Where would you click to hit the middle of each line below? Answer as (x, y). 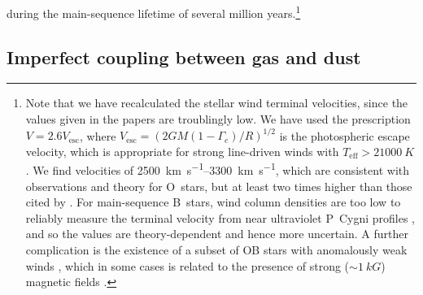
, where (98, 135)
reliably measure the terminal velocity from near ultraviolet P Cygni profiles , (220, 217)
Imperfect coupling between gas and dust (184, 56)
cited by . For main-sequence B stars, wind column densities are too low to (213, 202)
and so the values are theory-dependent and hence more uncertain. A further (217, 234)
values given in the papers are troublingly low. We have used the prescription (218, 119)
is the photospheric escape (345, 135)
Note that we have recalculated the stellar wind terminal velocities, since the (217, 103)
